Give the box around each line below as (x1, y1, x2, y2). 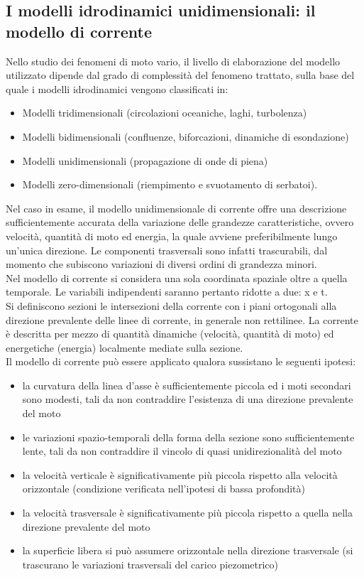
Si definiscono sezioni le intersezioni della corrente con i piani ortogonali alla (6, 298, 337, 313)
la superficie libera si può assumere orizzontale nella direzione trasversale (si (22, 543, 353, 558)
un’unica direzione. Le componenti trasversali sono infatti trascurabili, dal (6, 242, 328, 257)
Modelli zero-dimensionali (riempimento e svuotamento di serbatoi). (22, 177, 318, 192)
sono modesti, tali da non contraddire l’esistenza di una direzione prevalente (22, 392, 353, 406)
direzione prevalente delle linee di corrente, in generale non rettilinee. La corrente (6, 312, 358, 327)
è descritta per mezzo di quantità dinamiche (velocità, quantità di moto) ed (6, 326, 334, 341)
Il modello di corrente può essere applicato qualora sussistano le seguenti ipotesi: (6, 354, 356, 369)
